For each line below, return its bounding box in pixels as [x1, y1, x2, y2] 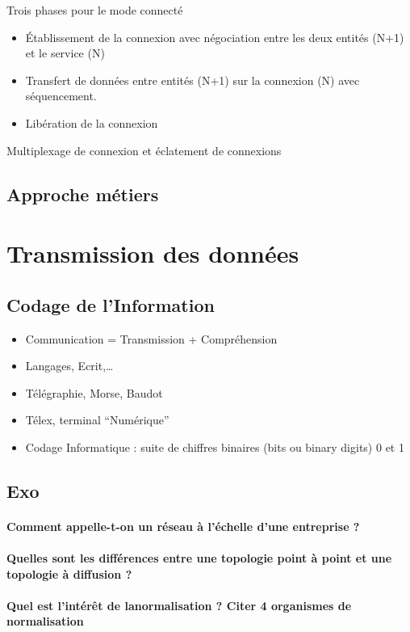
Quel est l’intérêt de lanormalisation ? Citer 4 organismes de [6, 596, 352, 613]
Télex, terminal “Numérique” [25, 411, 169, 428]
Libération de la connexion [25, 114, 158, 131]
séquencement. [25, 87, 97, 104]
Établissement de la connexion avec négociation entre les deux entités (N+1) [25, 28, 404, 45]
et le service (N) [25, 44, 105, 61]
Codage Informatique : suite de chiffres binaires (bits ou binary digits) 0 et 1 [25, 438, 404, 455]
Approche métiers [6, 181, 159, 206]
